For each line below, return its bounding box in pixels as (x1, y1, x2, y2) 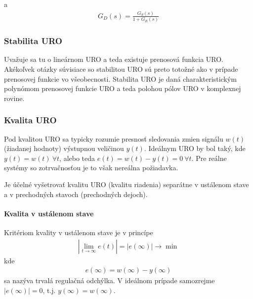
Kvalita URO (4, 114, 57, 126)
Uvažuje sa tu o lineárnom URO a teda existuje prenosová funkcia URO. (4, 54, 224, 64)
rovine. (4, 93, 25, 103)
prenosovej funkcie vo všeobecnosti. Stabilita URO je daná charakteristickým (4, 73, 237, 84)
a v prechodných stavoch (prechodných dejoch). (4, 189, 148, 199)
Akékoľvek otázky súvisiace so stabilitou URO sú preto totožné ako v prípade (4, 64, 238, 74)
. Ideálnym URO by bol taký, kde (144, 143, 246, 153)
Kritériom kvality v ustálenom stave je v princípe (4, 227, 153, 238)
